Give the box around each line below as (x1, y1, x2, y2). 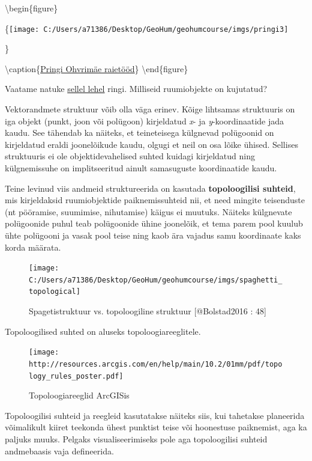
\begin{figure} (5, 2, 58, 14)
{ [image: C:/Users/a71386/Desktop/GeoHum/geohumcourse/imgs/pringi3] (5, 22, 289, 34)
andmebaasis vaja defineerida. (5, 444, 114, 457)
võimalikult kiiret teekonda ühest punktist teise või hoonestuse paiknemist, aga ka (5, 421, 307, 433)
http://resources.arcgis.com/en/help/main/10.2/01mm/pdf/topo (29, 359, 283, 368)
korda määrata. (5, 240, 61, 253)
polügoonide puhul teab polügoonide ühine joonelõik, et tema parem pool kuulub (5, 217, 303, 230)
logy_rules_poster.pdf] (29, 371, 124, 380)
